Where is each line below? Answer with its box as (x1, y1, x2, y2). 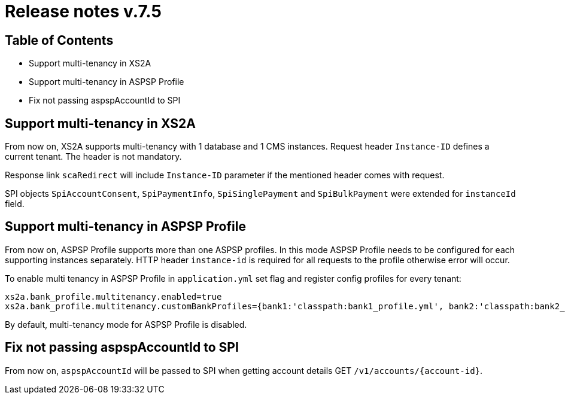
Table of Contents (5, 32, 114, 48)
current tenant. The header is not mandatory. (5, 151, 182, 162)
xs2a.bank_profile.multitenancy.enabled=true (5, 291, 222, 301)
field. (5, 199, 25, 209)
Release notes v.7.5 (5, 1, 162, 22)
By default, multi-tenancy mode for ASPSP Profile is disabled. (5, 319, 247, 330)
